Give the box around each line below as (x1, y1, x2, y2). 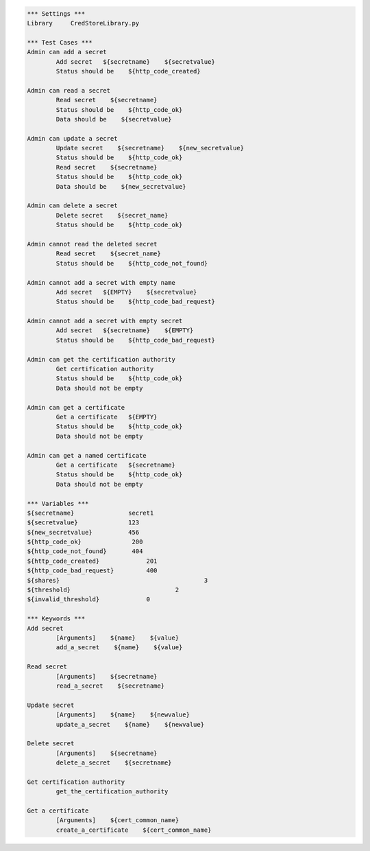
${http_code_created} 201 (27, 557, 158, 565)
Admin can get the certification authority (27, 355, 176, 363)
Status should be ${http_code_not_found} (56, 259, 208, 267)
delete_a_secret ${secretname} (56, 759, 172, 767)
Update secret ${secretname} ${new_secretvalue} (56, 144, 245, 152)
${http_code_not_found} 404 (27, 548, 143, 555)
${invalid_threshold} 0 (27, 596, 151, 603)
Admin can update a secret (27, 135, 118, 142)
